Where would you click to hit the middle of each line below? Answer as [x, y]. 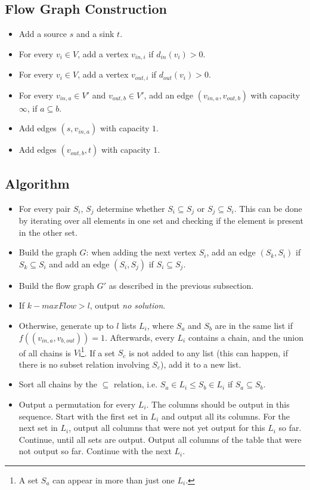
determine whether [131, 208]
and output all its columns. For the [226, 416]
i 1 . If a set [97, 352]
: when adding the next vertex [141, 252]
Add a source [43, 34]
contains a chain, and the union [246, 337]
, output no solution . [128, 305]
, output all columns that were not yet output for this [167, 428]
